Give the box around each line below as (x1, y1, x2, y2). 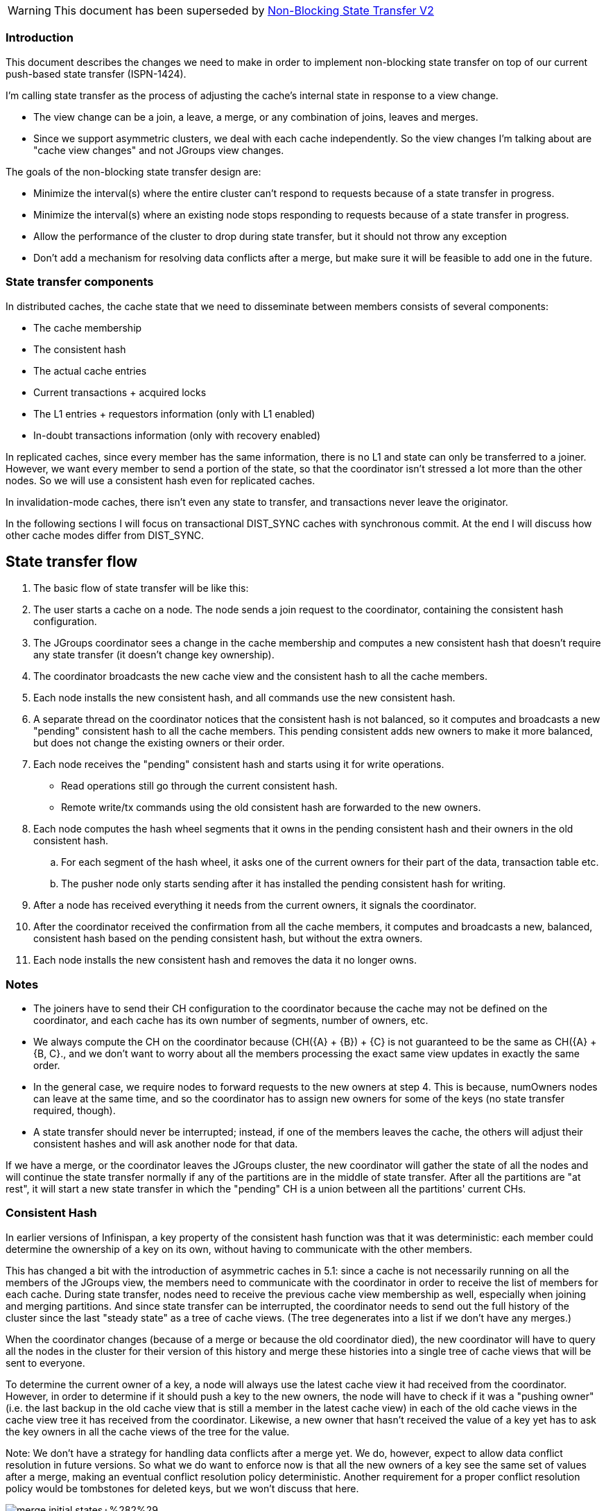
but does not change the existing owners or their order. (33, 737, 285, 749)
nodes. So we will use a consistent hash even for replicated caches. (6, 474, 315, 486)
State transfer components (6, 275, 154, 289)
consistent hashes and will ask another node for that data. (33, 1138, 298, 1150)
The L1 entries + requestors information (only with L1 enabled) (33, 407, 315, 420)
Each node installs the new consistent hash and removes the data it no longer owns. (33, 954, 417, 966)
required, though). (33, 1104, 116, 1117)
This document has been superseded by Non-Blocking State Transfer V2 (53, 3, 434, 17)
